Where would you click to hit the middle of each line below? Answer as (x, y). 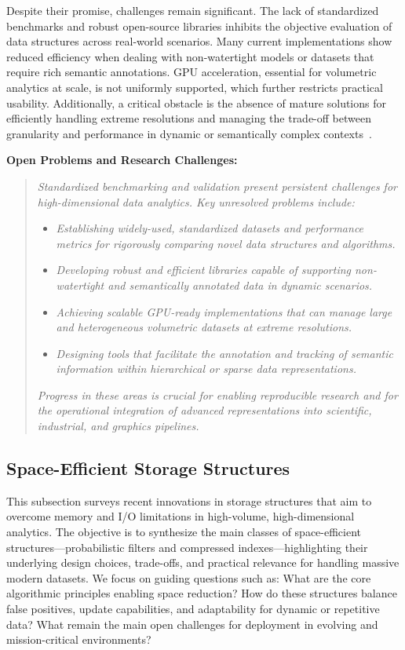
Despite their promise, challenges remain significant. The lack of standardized (193, 10)
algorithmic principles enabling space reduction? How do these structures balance (202, 593)
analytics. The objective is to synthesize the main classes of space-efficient (184, 532)
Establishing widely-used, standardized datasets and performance (210, 228)
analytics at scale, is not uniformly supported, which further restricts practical (195, 87)
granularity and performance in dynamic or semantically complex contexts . (189, 133)
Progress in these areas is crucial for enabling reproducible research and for (217, 394)
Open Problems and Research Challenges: (122, 160)
